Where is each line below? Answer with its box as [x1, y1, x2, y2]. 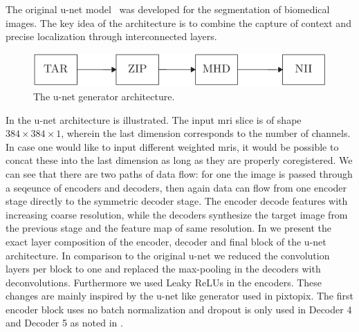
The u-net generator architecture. [33, 89, 175, 103]
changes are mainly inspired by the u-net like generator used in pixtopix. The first [6, 288, 353, 303]
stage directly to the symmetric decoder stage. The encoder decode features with [6, 194, 348, 208]
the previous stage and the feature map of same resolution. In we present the [6, 221, 332, 235]
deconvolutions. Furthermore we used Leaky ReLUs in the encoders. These [6, 275, 322, 289]
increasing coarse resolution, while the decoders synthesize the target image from [6, 207, 348, 221]
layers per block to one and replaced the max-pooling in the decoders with [6, 261, 321, 276]
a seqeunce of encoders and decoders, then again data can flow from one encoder [6, 180, 347, 194]
